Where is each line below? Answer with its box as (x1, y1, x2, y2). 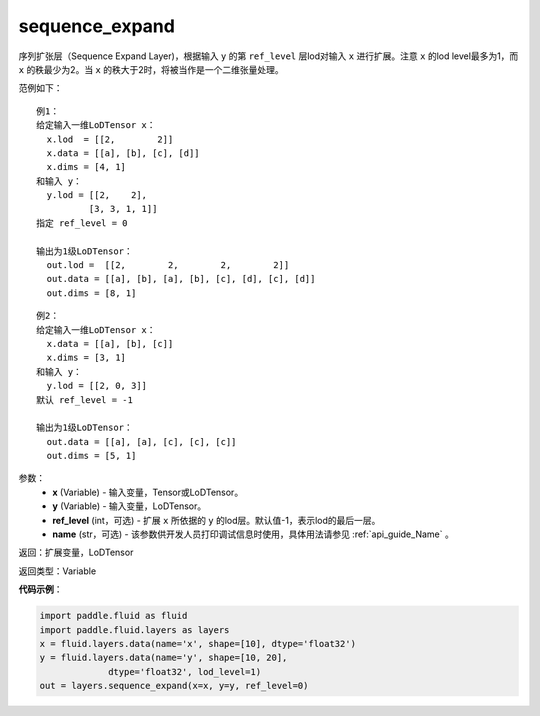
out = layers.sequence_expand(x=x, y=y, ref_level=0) (39, 680, 309, 692)
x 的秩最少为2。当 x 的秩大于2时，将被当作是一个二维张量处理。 (18, 63, 284, 75)
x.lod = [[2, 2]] (46, 133, 174, 145)
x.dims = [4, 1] (46, 161, 127, 173)
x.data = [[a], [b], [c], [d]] (46, 147, 200, 159)
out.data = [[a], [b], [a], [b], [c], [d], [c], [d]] (46, 273, 316, 285)
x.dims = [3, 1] (46, 352, 127, 364)
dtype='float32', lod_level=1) (108, 666, 262, 677)
